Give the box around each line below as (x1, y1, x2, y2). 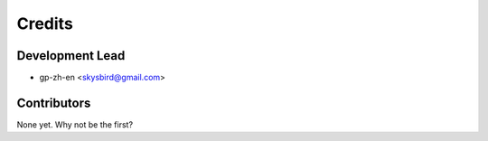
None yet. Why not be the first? (16, 118, 134, 130)
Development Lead (16, 48, 126, 63)
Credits (16, 14, 74, 33)
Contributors (16, 95, 91, 110)
